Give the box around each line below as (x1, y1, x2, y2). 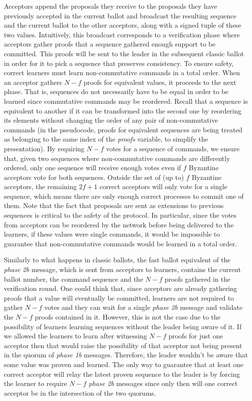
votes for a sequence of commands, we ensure (106, 143, 240, 153)
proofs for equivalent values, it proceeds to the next (83, 77, 236, 87)
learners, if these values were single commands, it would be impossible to (4, 229, 220, 239)
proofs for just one (168, 331, 223, 341)
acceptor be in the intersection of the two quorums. (4, 387, 156, 398)
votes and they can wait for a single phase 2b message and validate (44, 302, 243, 312)
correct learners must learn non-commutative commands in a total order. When (4, 67, 240, 78)
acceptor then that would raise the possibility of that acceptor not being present (4, 340, 242, 350)
